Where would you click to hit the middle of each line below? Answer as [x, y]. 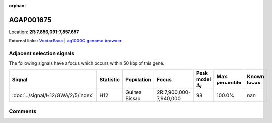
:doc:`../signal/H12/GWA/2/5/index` [53, 95]
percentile [229, 82]
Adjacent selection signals [42, 53]
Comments [23, 111]
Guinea [134, 92]
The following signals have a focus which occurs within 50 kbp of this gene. [87, 63]
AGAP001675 [30, 20]
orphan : [18, 6]
